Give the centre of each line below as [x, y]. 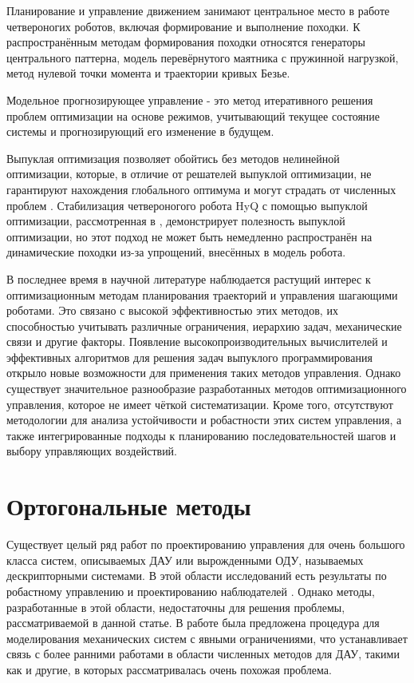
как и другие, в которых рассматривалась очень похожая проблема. [169, 669]
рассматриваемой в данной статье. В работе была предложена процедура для [193, 623]
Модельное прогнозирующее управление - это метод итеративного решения [190, 99]
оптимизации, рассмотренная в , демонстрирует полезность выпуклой [176, 221]
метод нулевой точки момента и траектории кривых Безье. [148, 73]
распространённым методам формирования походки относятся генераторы [186, 42]
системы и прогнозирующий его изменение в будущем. [140, 131]
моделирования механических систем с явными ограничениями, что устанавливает [207, 638]
